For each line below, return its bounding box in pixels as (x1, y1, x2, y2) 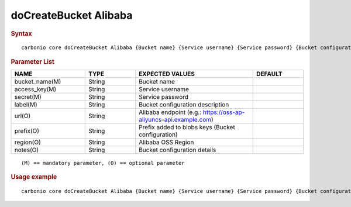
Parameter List (11, 57, 55, 65)
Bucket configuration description (138, 101, 229, 109)
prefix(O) (14, 127, 40, 135)
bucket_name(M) (14, 78, 61, 86)
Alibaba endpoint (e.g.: (138, 108, 202, 116)
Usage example (11, 173, 57, 181)
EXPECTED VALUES (138, 70, 195, 78)
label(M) (14, 101, 37, 109)
